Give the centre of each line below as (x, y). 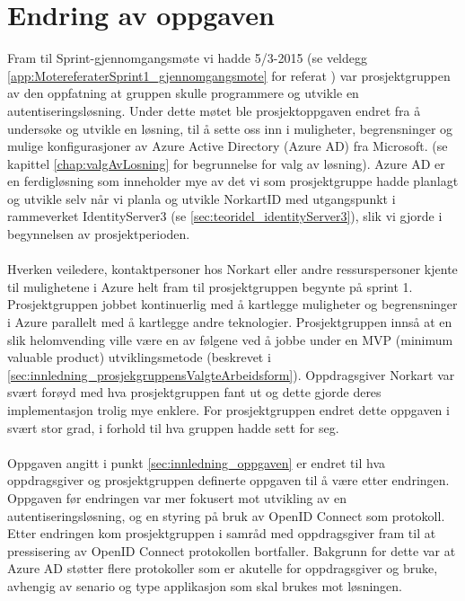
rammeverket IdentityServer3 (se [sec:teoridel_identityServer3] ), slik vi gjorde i (225, 216)
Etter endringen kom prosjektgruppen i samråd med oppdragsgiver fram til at (222, 533)
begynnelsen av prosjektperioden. (99, 234)
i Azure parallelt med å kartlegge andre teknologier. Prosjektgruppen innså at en (230, 322)
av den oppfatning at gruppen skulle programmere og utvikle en (183, 93)
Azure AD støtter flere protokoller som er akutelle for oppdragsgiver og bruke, (223, 568)
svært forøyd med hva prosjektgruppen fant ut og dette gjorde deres (194, 392)
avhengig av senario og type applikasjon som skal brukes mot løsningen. (205, 585)
